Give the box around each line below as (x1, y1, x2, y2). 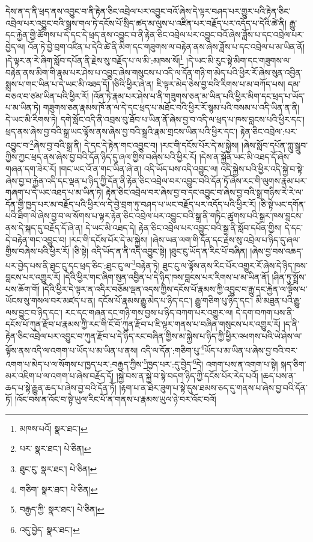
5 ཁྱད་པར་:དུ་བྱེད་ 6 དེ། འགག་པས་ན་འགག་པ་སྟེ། (143, 356, 278, 370)
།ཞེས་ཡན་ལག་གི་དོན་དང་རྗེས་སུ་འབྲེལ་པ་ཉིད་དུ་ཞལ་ (150, 233, 300, 245)
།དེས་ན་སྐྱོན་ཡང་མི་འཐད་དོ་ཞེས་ (199, 150, 291, 163)
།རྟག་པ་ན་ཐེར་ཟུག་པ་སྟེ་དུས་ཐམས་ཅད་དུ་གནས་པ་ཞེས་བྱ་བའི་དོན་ (119, 381, 308, 393)
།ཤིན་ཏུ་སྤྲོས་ (272, 271, 306, 283)
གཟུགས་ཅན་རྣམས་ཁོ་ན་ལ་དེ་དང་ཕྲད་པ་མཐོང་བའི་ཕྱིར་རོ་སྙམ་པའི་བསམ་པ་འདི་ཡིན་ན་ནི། (43, 101, 300, 114)
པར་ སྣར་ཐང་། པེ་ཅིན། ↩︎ (19, 442, 91, 455)
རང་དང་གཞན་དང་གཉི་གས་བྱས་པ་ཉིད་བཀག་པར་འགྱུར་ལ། (65, 306, 233, 318)
